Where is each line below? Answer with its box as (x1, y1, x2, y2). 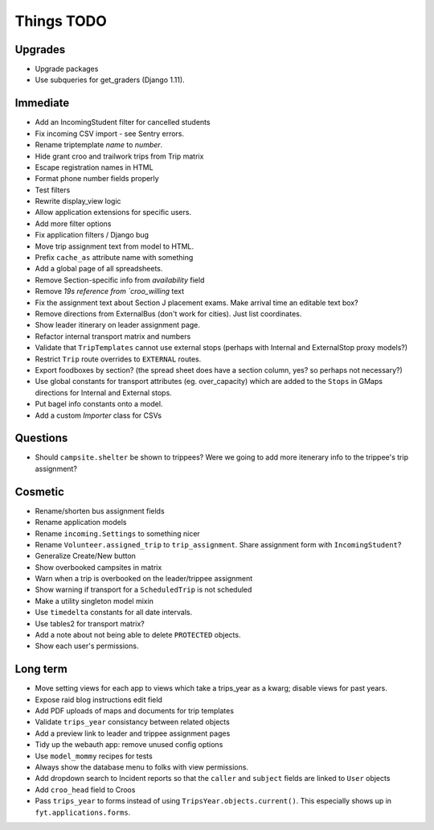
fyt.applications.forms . (35, 807, 131, 817)
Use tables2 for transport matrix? (35, 618, 145, 628)
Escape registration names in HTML (35, 162, 154, 172)
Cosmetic (14, 485, 64, 498)
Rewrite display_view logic (35, 196, 121, 206)
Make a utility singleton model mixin (35, 596, 154, 605)
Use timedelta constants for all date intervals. (35, 608, 193, 617)
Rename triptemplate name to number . (35, 140, 163, 150)
